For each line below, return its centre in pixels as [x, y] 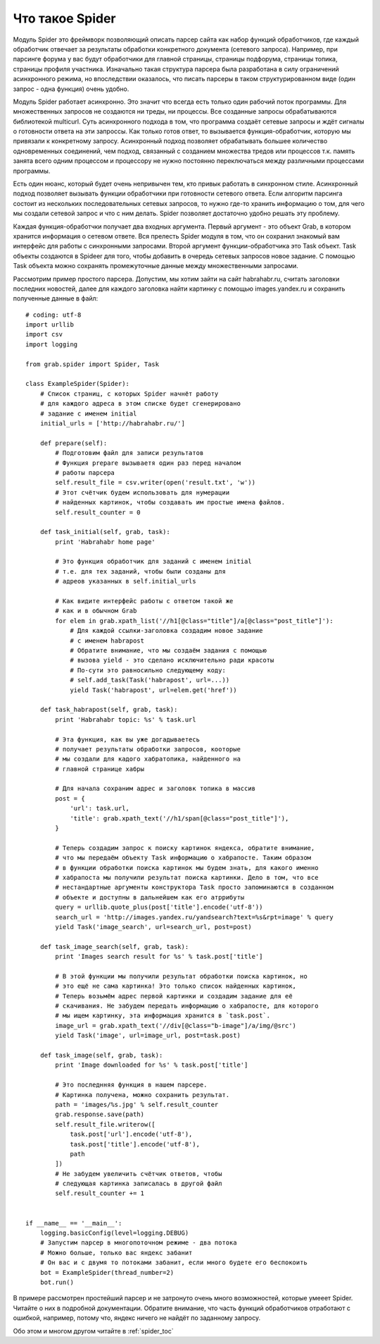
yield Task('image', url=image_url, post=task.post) [148, 1036]
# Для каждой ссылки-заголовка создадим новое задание [166, 631]
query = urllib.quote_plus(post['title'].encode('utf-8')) [159, 907]
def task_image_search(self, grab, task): [114, 946]
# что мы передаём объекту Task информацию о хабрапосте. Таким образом [183, 858]
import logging [52, 344]
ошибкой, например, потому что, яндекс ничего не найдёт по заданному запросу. [137, 1318]
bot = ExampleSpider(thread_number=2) [107, 1272]
